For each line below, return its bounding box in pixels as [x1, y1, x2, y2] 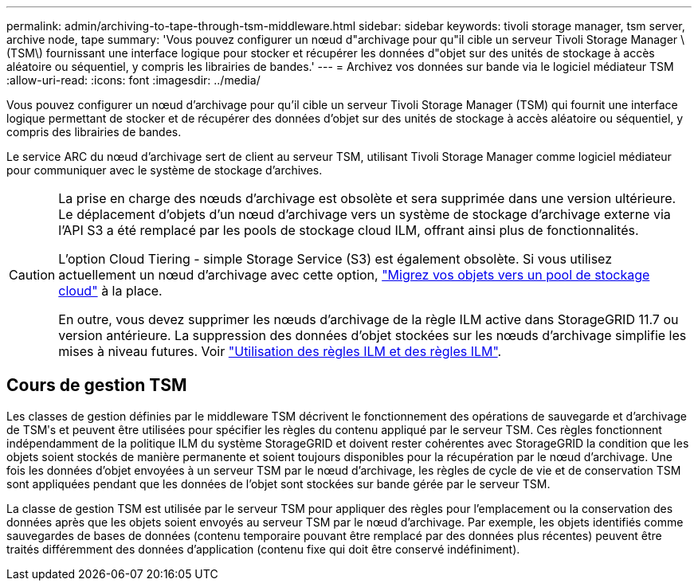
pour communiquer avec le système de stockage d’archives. [6, 163, 323, 177]
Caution [9, 267, 56, 283]
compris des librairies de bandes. [6, 125, 182, 139]
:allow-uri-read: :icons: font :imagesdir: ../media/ [6, 73, 261, 87]
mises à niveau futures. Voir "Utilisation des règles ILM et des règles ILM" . [58, 343, 502, 359]
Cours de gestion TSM [6, 375, 187, 396]
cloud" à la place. [58, 283, 163, 299]
